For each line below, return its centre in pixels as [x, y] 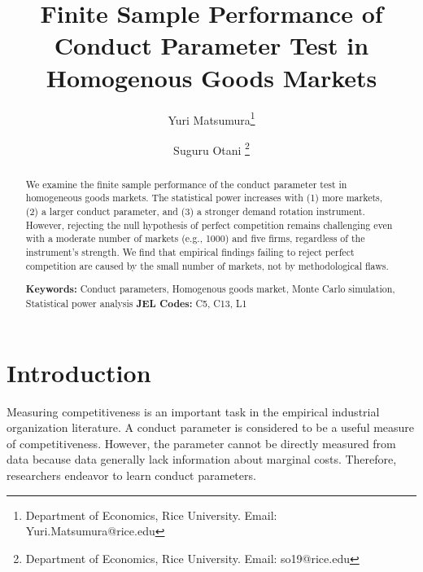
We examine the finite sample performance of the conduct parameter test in [186, 184]
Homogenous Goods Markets [211, 77]
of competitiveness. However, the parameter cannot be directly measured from [201, 443]
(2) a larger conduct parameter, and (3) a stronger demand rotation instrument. [195, 211]
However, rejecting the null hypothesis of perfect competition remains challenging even [209, 224]
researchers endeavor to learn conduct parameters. [131, 475]
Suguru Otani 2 [211, 148]
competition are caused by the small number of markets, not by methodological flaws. [207, 265]
